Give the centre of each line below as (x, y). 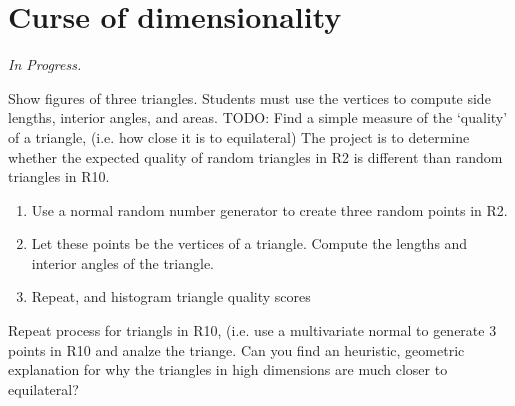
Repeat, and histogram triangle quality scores (171, 296)
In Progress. (45, 64)
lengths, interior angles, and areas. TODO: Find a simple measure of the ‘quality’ (258, 117)
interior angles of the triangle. (123, 262)
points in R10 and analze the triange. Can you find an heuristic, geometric (236, 349)
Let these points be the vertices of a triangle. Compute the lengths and (249, 243)
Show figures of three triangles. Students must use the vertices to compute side (249, 97)
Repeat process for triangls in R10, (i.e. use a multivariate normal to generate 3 (252, 330)
